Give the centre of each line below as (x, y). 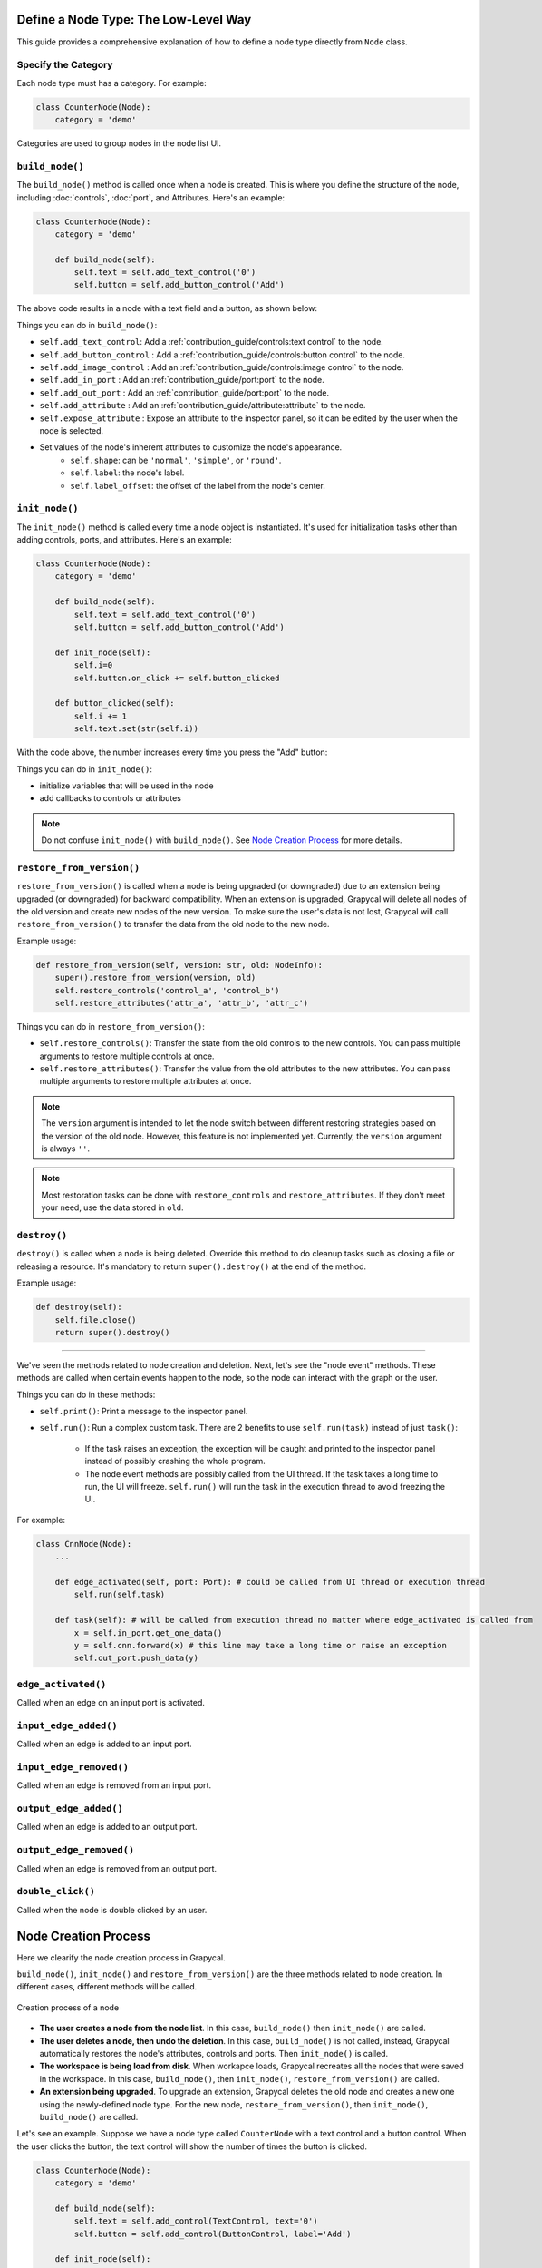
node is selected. (72, 430)
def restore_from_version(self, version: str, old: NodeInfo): (179, 965)
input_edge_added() (67, 1725)
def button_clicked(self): (115, 704)
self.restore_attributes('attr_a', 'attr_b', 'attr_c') (182, 1003)
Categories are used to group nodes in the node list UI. (119, 143)
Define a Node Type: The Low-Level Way (134, 20)
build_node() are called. (89, 2116)
